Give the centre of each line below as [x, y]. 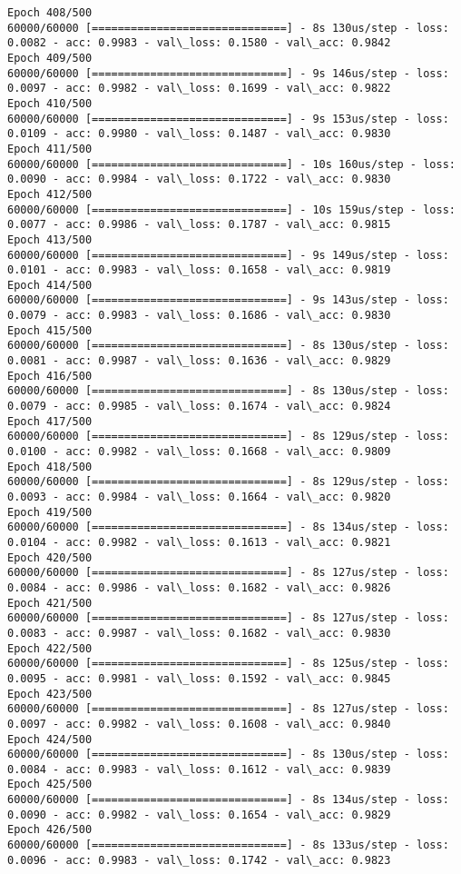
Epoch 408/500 [50, 13]
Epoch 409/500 [50, 58]
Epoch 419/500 [50, 512]
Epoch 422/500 [50, 648]
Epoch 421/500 [50, 603]
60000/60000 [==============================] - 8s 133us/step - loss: [228, 845]
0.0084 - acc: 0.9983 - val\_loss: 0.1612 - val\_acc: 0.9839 [199, 769]
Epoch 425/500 [50, 785]
